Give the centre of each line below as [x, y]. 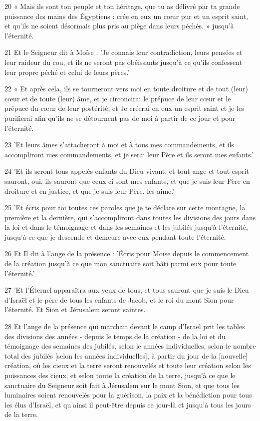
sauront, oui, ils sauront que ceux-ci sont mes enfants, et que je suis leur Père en [127, 181]
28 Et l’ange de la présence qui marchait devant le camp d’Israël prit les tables [125, 326]
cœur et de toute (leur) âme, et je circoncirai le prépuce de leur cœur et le [118, 98]
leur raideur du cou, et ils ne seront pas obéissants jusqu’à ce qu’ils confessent [124, 62]
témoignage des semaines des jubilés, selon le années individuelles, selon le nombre [130, 346]
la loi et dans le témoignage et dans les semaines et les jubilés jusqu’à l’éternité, [126, 227]
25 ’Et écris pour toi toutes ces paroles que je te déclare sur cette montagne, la [125, 208]
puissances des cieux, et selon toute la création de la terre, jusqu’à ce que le [120, 375]
